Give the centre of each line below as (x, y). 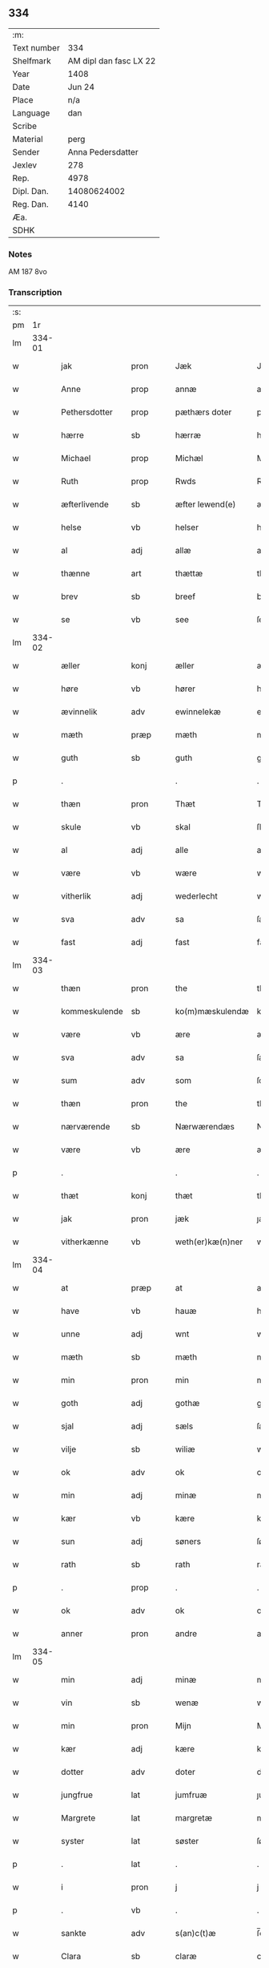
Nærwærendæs (205, 1127)
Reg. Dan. (31, 204)
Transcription (35, 293)
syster (73, 1841)
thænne (76, 574)
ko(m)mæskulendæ (212, 1012)
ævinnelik (79, 712)
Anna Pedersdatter (103, 152)
